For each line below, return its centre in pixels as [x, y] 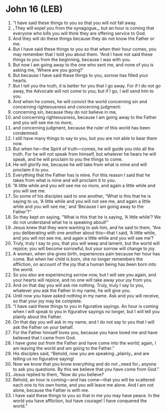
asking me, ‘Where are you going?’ [48, 70]
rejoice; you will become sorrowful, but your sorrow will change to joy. [84, 248]
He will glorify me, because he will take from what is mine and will [80, 165]
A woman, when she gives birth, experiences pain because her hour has [86, 253]
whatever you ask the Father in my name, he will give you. [72, 290]
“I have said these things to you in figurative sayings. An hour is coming [85, 306]
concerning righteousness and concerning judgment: [67, 107]
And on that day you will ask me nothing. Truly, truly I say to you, [79, 285]
